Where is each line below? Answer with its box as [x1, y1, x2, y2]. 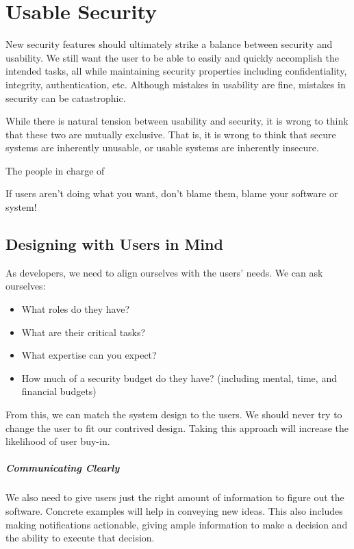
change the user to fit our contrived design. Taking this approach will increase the [5, 420, 349, 435]
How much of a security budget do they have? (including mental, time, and [21, 370, 337, 385]
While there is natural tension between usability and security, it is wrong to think [5, 114, 349, 128]
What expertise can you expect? [21, 348, 157, 362]
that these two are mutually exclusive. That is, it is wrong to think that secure [5, 127, 336, 141]
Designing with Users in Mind [5, 233, 223, 255]
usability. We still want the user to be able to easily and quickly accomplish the [5, 50, 339, 64]
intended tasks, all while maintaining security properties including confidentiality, [5, 64, 347, 78]
